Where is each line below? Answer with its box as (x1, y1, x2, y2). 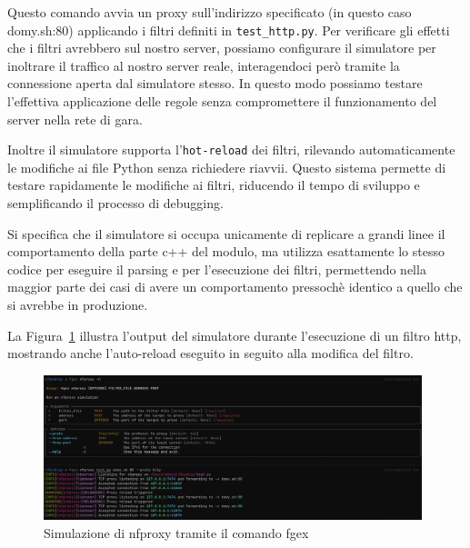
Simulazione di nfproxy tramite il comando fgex (44, 523, 309, 542)
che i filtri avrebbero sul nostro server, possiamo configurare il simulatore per (7, 38, 436, 57)
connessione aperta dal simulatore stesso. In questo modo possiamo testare (7, 74, 423, 93)
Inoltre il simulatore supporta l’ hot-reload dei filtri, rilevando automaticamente (7, 140, 455, 159)
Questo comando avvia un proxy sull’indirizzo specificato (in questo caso (7, 3, 412, 21)
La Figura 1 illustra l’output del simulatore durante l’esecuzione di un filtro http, (7, 325, 462, 344)
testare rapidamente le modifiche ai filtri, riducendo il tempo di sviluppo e (7, 175, 420, 194)
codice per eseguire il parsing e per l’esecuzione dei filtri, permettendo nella (7, 259, 426, 278)
